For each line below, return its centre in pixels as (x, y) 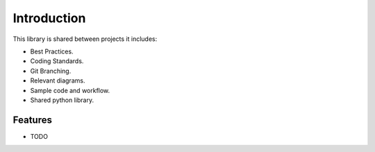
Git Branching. (51, 71)
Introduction (49, 18)
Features (32, 120)
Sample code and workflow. (70, 90)
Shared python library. (62, 100)
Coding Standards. (57, 61)
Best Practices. (52, 51)
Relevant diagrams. (58, 81)
